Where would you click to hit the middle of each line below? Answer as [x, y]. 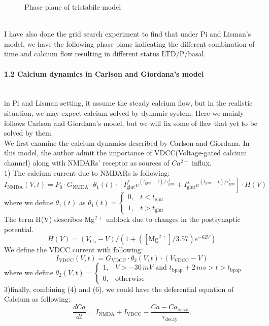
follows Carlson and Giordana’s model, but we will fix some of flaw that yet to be [131, 123]
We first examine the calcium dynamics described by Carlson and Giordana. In [127, 142]
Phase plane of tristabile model [73, 7]
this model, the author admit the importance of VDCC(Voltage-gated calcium [126, 153]
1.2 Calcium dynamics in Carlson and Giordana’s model [104, 73]
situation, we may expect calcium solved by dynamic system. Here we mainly [124, 112]
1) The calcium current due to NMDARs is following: [87, 172]
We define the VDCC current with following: [74, 250]
